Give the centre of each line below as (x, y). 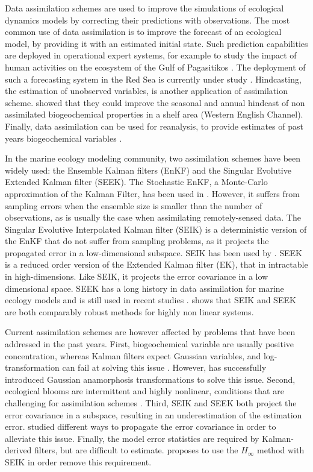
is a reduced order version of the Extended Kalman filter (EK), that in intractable (156, 264)
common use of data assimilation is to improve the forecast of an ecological (143, 32)
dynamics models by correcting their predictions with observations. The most (147, 20)
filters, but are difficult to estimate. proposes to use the (136, 450)
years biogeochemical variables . (64, 138)
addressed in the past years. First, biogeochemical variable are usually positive (150, 344)
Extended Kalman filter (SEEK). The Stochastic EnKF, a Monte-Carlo (136, 182)
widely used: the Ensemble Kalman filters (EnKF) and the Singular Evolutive (148, 170)
